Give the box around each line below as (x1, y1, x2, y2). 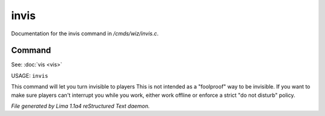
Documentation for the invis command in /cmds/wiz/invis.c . (11, 30, 159, 37)
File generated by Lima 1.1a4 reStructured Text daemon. (11, 102, 150, 110)
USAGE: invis (11, 72, 48, 79)
